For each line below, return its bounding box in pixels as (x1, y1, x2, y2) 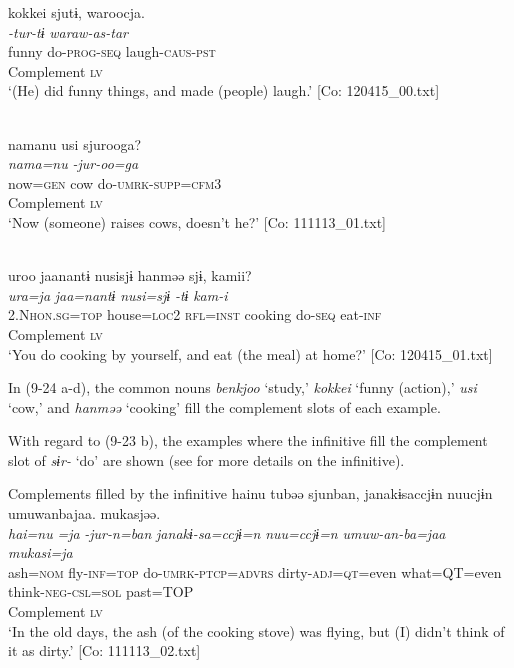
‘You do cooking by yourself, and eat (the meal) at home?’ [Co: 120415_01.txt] (8, 343, 493, 364)
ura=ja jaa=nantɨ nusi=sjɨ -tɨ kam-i (8, 284, 228, 305)
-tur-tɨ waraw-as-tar (8, 21, 129, 42)
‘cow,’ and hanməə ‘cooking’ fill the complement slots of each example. (8, 396, 441, 417)
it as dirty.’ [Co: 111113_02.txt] (8, 640, 201, 661)
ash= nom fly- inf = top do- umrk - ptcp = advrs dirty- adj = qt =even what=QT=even (8, 561, 502, 582)
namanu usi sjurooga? (8, 133, 142, 154)
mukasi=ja (8, 542, 73, 563)
